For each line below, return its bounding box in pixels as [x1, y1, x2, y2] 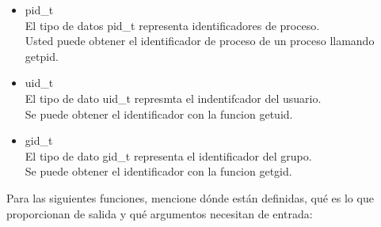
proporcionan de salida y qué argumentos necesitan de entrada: [6, 205, 313, 221]
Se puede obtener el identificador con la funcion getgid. [25, 163, 292, 180]
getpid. [25, 47, 59, 64]
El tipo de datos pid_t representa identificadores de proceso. [25, 17, 320, 33]
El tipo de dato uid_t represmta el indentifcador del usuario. [25, 89, 322, 106]
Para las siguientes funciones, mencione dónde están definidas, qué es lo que [6, 189, 374, 206]
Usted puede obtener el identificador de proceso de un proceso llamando [25, 32, 375, 49]
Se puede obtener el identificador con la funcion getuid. [25, 105, 293, 122]
